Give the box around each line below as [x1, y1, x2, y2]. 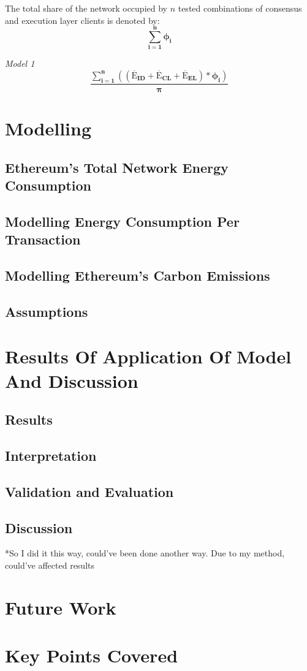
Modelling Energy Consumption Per [5, 211, 240, 230]
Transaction [5, 230, 81, 249]
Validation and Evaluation [5, 482, 174, 501]
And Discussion [5, 368, 138, 393]
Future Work [5, 594, 116, 620]
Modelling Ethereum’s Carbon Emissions [5, 266, 270, 285]
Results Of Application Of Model [5, 344, 292, 369]
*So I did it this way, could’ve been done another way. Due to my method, [5, 547, 285, 559]
